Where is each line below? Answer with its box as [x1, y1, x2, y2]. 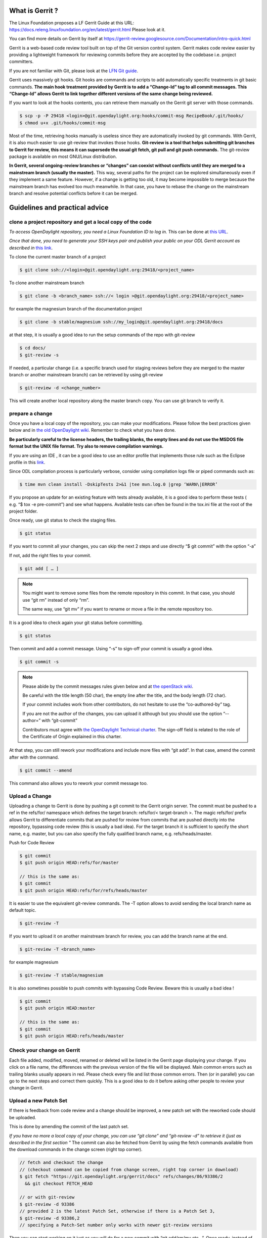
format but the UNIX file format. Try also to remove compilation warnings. [9, 443, 164, 449]
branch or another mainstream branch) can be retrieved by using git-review [9, 371, 163, 377]
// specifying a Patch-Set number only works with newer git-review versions [19, 1222, 213, 1228]
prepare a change [9, 410, 53, 417]
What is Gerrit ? [9, 6, 58, 15]
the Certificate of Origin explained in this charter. [22, 733, 122, 740]
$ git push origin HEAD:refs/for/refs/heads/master [19, 887, 148, 893]
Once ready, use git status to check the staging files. [9, 517, 117, 523]
